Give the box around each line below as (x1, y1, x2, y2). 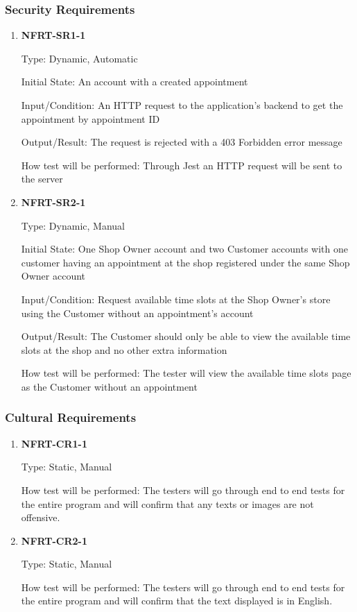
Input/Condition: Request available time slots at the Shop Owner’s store (21, 291, 331, 306)
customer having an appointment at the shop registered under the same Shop (21, 255, 350, 269)
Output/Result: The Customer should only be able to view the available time (21, 329, 351, 343)
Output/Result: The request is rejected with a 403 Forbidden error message (21, 135, 342, 149)
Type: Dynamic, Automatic (21, 51, 138, 65)
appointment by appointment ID (21, 111, 160, 126)
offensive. (21, 510, 60, 525)
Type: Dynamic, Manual (21, 218, 125, 232)
